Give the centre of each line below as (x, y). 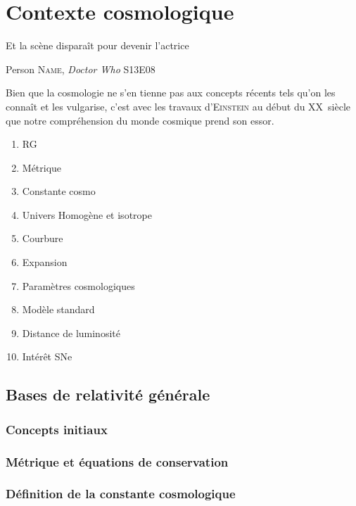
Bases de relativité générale (108, 394)
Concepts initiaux (57, 429)
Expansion (45, 262)
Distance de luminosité (71, 333)
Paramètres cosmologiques (78, 285)
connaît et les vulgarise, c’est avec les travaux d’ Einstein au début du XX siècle (178, 106)
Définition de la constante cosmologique (121, 494)
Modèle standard (58, 309)
